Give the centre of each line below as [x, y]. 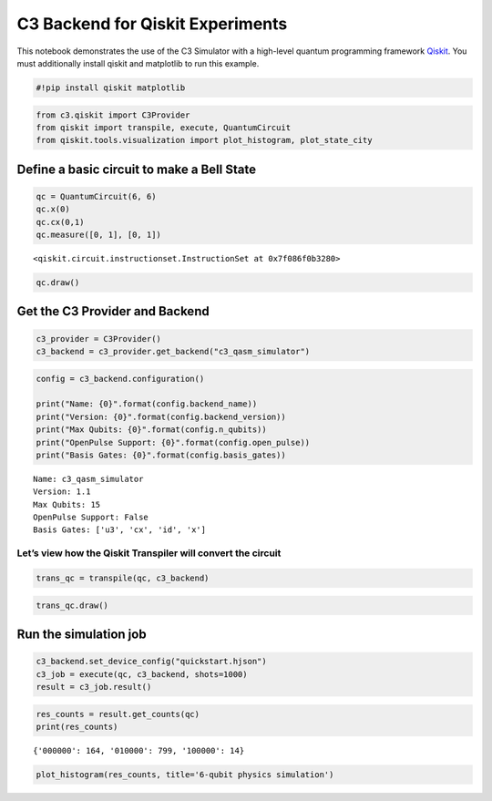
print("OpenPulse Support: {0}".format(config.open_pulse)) [173, 442]
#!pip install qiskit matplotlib [111, 87]
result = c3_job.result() [94, 687]
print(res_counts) [77, 726]
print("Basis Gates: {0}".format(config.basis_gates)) [161, 455]
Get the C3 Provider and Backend [113, 311]
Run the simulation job [82, 634]
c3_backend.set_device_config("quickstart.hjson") [152, 662]
